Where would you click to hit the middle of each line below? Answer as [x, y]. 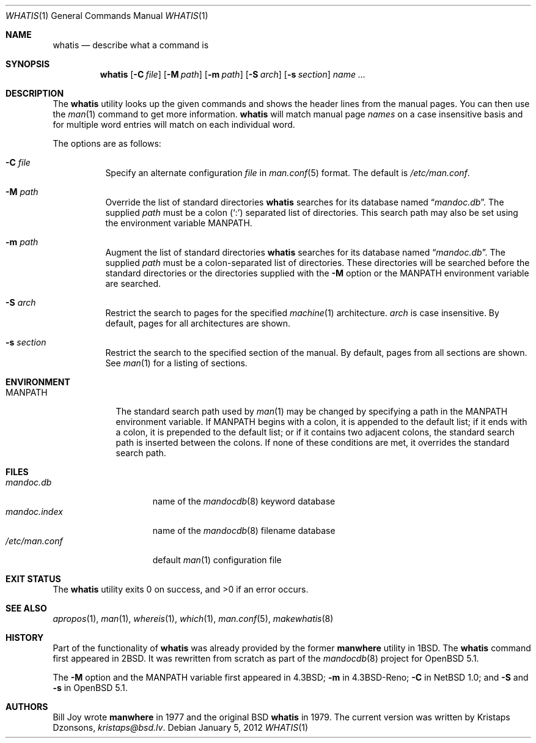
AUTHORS [27, 707]
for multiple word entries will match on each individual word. [174, 124]
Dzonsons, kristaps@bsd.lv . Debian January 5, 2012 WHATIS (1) [181, 727]
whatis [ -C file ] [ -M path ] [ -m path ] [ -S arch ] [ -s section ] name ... [233, 74]
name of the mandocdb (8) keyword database [244, 501]
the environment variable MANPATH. [179, 223]
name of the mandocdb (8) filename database [244, 530]
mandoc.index [34, 512]
